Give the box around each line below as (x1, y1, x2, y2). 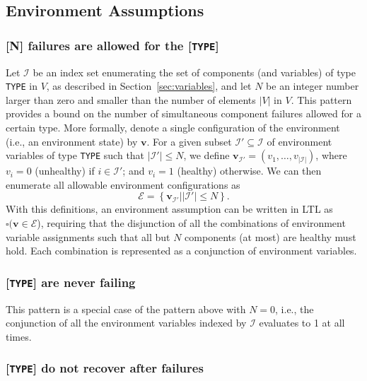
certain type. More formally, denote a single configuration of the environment (6, 120, 340, 134)
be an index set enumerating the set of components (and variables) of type (33, 64, 356, 79)
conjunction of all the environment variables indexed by (6, 315, 247, 330)
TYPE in (6, 78, 37, 93)
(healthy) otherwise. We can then (177, 163, 322, 178)
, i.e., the (275, 301, 314, 316)
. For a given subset (146, 134, 232, 148)
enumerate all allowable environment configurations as (6, 177, 240, 192)
